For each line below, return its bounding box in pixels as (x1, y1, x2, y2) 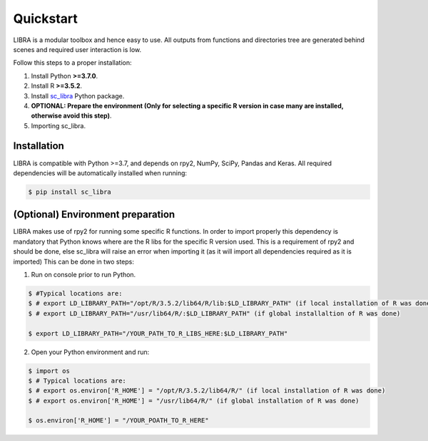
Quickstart (13, 11, 78, 26)
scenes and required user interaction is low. (13, 45, 142, 53)
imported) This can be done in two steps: (13, 257, 135, 266)
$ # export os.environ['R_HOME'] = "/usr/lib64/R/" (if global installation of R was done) (28, 396, 360, 405)
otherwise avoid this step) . (31, 111, 112, 120)
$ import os (28, 367, 71, 375)
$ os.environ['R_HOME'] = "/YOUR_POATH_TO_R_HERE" (28, 417, 210, 425)
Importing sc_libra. (31, 121, 86, 130)
